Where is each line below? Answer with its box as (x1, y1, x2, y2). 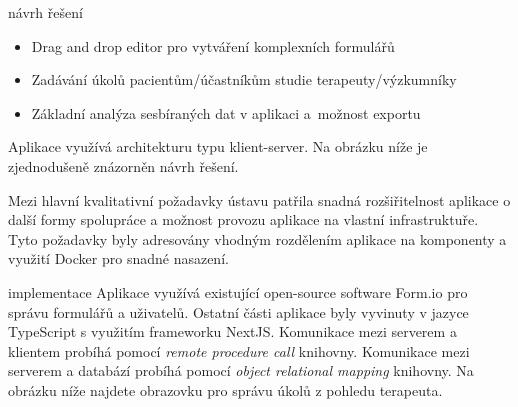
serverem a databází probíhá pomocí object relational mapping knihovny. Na (8, 360, 474, 381)
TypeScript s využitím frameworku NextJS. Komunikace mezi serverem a (8, 321, 457, 342)
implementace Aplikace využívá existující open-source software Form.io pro (8, 281, 468, 302)
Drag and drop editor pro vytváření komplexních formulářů (31, 35, 395, 56)
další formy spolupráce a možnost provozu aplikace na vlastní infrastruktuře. (8, 209, 479, 230)
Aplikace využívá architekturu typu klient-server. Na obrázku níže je (8, 136, 428, 157)
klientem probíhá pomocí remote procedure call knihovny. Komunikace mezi (8, 340, 470, 361)
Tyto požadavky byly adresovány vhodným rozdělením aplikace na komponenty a (8, 228, 507, 249)
